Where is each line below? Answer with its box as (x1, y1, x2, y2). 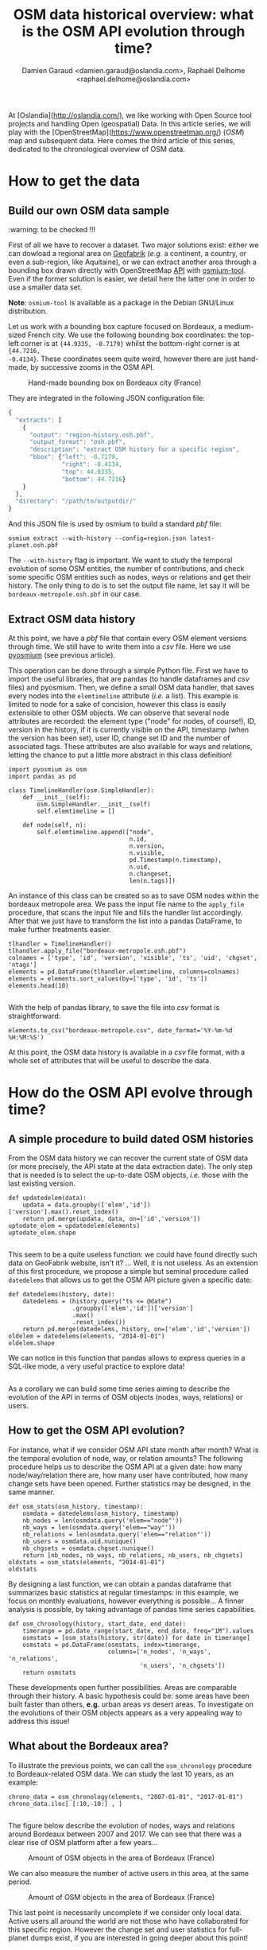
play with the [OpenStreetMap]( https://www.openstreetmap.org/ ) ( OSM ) (8, 127, 245, 137)
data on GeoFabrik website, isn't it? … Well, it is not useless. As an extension (8, 1258, 258, 1268)
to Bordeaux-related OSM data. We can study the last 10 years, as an (8, 1769, 234, 1778)
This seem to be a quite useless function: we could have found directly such (8, 1250, 258, 1259)
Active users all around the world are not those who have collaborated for (8, 1916, 249, 1925)
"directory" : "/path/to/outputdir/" (15, 497, 137, 506)
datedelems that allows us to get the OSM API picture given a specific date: (8, 1275, 253, 1284)
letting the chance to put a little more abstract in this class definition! (8, 750, 233, 759)
